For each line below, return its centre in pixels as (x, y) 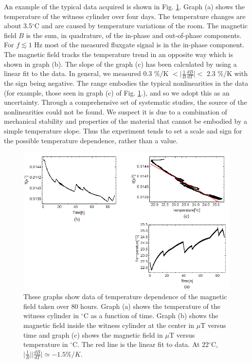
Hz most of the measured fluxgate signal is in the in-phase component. (139, 45)
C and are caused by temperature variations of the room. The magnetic (141, 26)
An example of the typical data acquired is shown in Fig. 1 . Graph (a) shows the (124, 6)
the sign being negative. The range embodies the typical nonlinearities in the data (126, 83)
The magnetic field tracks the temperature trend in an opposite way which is (118, 54)
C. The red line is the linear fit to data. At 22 (141, 344)
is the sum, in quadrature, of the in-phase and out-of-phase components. (134, 35)
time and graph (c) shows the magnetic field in (93, 334)
